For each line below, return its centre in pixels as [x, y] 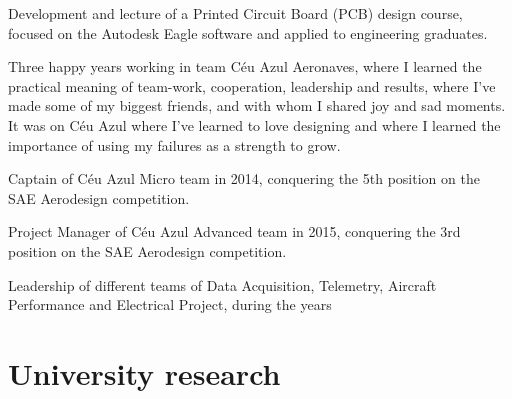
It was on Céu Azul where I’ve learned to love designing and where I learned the [254, 124]
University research [144, 372]
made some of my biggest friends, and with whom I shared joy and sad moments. [257, 105]
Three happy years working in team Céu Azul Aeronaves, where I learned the [245, 66]
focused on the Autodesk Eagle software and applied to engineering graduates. [248, 32]
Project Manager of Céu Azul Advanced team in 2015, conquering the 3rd [234, 231]
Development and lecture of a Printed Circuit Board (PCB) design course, [235, 13]
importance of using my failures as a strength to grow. [174, 144]
